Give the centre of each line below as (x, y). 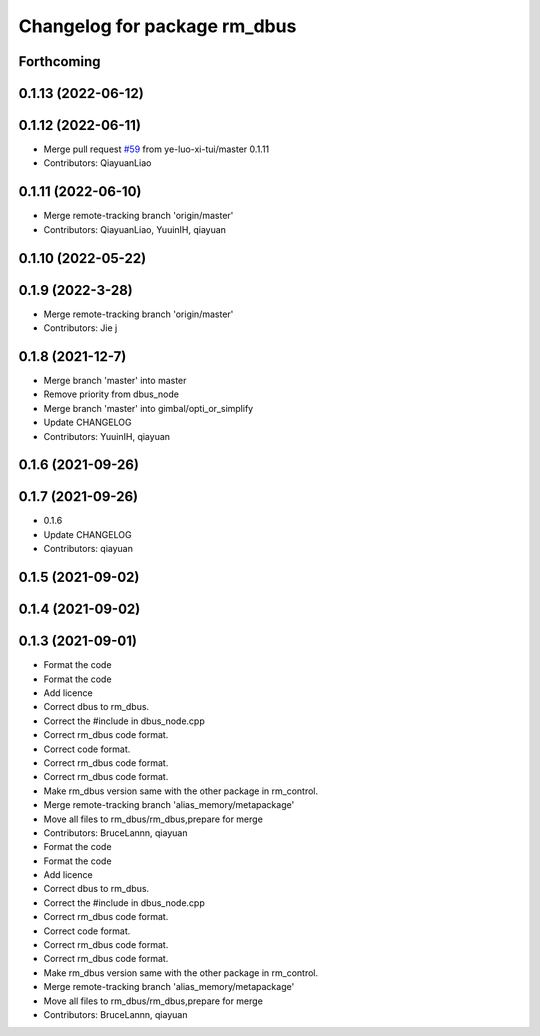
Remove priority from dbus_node (111, 394)
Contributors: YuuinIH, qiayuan (106, 436)
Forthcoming (59, 61)
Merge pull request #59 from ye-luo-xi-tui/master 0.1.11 (156, 149)
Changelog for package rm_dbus (157, 26)
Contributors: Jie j (80, 328)
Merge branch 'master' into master (115, 380)
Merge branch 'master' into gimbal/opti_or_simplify (148, 408)
